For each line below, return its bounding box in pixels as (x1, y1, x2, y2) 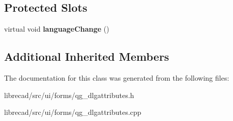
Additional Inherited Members (4, 49, 169, 64)
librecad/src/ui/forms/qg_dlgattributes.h (4, 89, 134, 100)
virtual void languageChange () (4, 23, 109, 34)
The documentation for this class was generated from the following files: (4, 72, 229, 83)
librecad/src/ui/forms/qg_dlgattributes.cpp (4, 107, 142, 117)
